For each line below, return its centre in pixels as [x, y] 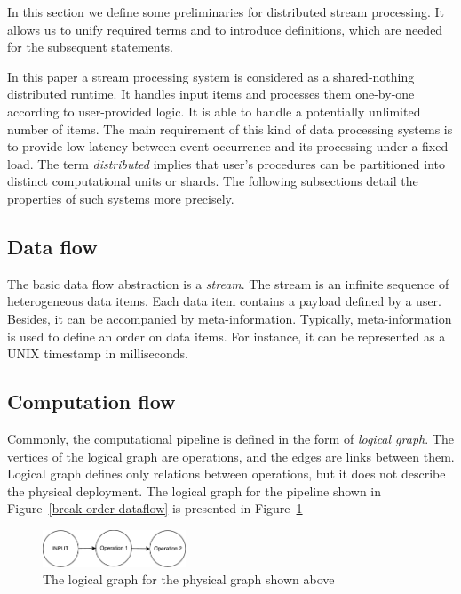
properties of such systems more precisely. [121, 198]
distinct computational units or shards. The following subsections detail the [213, 181]
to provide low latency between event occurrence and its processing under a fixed [228, 146]
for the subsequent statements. [90, 47]
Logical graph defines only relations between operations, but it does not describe [227, 474]
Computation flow [91, 401]
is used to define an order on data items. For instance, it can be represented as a [227, 336]
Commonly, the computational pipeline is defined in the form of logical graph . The [230, 438]
